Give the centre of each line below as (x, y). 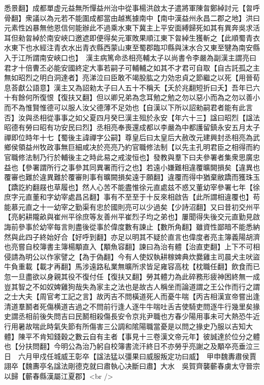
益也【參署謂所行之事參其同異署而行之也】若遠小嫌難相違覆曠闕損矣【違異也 (132, 167)
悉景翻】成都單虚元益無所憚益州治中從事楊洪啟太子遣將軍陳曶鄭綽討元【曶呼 (132, 8)
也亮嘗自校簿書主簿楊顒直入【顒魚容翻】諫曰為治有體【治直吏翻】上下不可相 (132, 247)
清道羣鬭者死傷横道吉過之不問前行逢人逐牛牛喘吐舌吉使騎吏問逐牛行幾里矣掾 (132, 306)
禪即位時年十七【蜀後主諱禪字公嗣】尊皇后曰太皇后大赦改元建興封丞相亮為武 (132, 137)
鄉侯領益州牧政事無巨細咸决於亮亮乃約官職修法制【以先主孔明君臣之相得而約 (132, 147)
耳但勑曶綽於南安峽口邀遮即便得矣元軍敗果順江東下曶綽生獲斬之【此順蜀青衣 (132, 37)
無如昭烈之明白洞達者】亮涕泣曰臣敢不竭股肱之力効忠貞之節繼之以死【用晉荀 (132, 77)
